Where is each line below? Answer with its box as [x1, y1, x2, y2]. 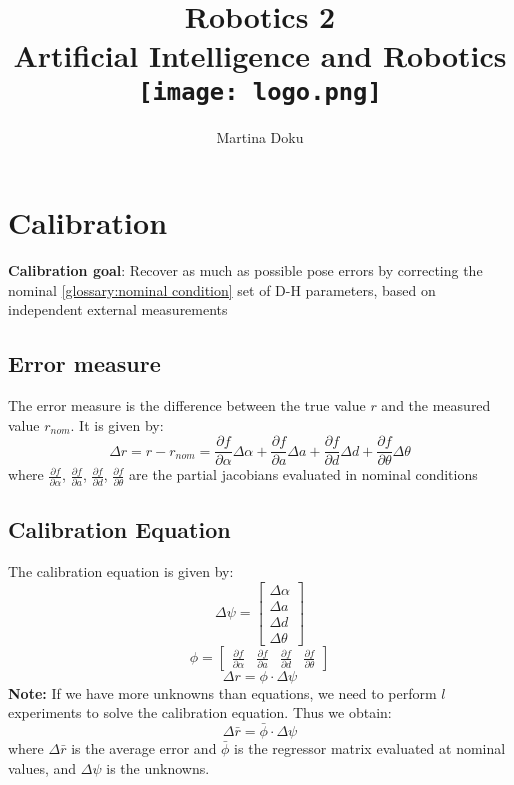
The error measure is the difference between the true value [8, 395, 366, 416]
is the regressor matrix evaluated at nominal [234, 738, 506, 759]
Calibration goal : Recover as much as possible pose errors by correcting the [8, 260, 483, 281]
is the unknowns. [106, 757, 210, 778]
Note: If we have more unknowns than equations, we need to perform [8, 682, 437, 703]
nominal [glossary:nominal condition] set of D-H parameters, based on [8, 279, 436, 300]
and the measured [381, 395, 491, 416]
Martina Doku [216, 126, 304, 147]
